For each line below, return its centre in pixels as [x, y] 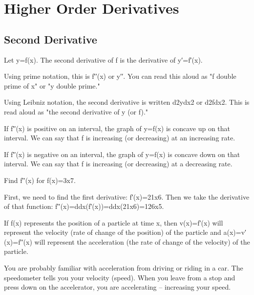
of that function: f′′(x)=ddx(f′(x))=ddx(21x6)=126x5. [84, 206]
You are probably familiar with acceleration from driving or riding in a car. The [124, 268]
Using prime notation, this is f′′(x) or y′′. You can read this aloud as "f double [120, 76]
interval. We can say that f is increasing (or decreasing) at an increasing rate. [120, 138]
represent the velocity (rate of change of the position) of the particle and [113, 232]
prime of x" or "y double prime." [52, 85]
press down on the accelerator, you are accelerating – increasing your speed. [117, 287]
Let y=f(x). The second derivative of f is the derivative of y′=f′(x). [103, 59]
